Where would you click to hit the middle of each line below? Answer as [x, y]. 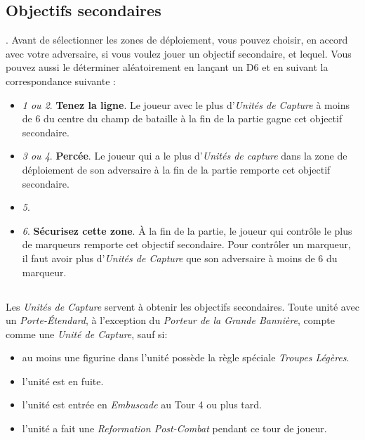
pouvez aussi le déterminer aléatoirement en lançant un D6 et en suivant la [167, 67]
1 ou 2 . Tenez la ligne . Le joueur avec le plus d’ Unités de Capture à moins [186, 104]
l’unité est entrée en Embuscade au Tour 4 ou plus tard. [142, 405]
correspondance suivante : [61, 80]
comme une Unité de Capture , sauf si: [87, 334]
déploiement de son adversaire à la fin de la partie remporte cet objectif [176, 169]
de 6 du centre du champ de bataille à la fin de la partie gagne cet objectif [182, 118]
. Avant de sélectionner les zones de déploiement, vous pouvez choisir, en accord [177, 40]
